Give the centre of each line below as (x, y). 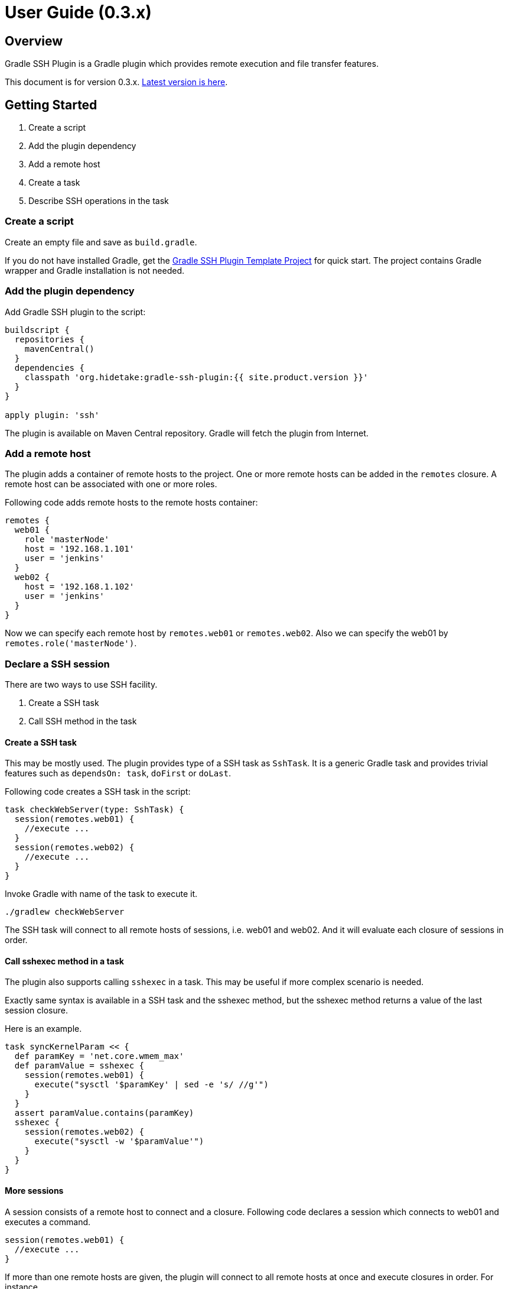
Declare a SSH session (57, 664)
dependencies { (49, 367)
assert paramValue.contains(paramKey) (104, 1113)
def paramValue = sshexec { (79, 1066)
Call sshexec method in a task (64, 961)
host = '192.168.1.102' (79, 587)
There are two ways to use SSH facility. (81, 685)
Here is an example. (43, 1029)
